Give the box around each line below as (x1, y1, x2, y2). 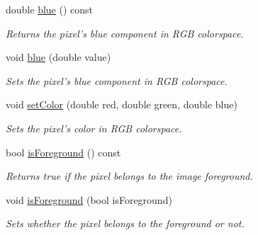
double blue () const (6, 2, 93, 16)
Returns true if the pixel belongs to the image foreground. (6, 168, 253, 183)
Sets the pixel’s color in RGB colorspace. (6, 120, 182, 135)
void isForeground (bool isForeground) (6, 192, 172, 207)
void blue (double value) (6, 50, 111, 64)
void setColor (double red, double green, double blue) (6, 97, 237, 112)
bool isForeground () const (6, 144, 121, 159)
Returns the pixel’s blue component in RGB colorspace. (6, 25, 244, 40)
